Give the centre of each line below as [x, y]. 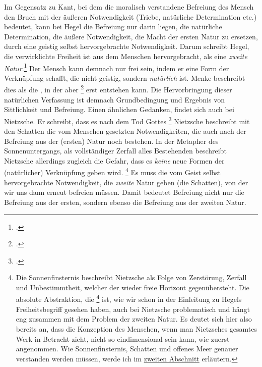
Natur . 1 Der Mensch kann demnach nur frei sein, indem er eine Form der [117, 67]
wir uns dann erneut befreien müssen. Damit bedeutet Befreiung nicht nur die [124, 192]
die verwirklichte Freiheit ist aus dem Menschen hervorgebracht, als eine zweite [126, 56]
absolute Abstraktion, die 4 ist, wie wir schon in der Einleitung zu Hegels [129, 298]
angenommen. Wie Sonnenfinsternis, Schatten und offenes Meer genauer [127, 349]
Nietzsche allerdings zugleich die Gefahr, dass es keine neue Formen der [114, 160]
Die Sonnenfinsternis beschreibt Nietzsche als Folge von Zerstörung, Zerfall [131, 277]
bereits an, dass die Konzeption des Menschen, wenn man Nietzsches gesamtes [136, 328]
